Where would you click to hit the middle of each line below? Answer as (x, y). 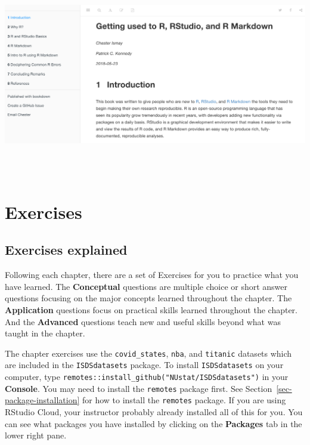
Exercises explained (66, 250)
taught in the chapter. (45, 333)
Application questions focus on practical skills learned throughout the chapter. (151, 309)
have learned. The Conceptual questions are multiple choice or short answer (146, 286)
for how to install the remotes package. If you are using (184, 400)
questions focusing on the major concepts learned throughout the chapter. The (148, 298)
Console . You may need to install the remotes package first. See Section (139, 388)
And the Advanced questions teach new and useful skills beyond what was (143, 321)
